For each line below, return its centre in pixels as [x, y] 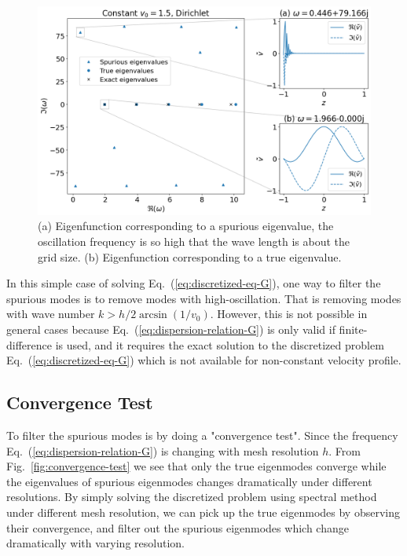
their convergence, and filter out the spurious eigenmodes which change [178, 527]
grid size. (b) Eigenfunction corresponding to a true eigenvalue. [190, 256]
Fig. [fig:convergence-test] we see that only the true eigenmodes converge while [196, 466]
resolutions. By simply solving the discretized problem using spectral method [192, 497]
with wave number [51, 314]
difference [29, 344]
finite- [353, 329]
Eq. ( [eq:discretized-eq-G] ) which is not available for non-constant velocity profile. [204, 360]
